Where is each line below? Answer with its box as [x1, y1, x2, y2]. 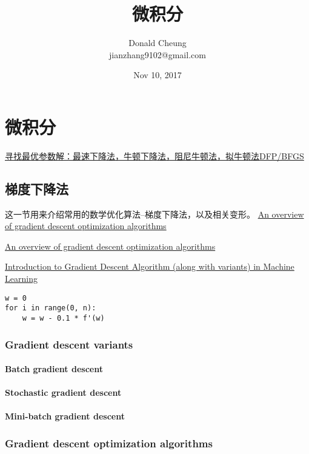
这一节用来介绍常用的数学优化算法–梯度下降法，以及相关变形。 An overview [5, 207, 304, 220]
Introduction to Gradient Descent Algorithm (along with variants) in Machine [5, 260, 294, 273]
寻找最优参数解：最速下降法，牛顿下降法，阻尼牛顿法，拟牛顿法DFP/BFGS [5, 149, 304, 162]
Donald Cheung [128, 36, 187, 49]
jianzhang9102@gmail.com [109, 48, 206, 61]
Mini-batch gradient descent [5, 410, 125, 422]
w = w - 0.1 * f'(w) [22, 313, 105, 322]
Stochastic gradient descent [5, 386, 122, 399]
